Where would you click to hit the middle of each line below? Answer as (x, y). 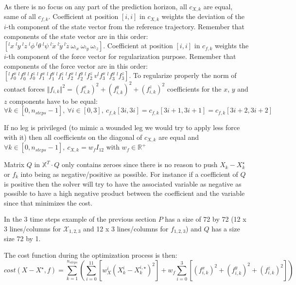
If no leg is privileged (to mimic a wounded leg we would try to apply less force (122, 127)
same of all (20, 16)
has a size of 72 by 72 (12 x (206, 219)
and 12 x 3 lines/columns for (126, 228)
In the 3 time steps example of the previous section (80, 219)
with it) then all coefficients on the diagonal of (73, 137)
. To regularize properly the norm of (183, 75)
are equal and (179, 137)
